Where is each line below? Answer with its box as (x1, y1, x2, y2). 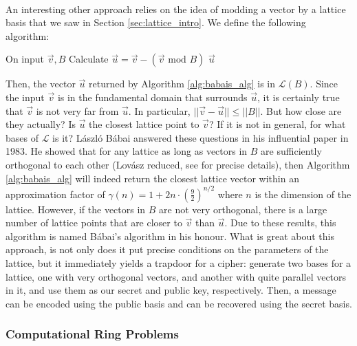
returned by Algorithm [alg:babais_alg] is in (89, 76, 276, 91)
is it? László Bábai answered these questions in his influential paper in (52, 130, 349, 144)
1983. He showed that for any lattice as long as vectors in (6, 144, 248, 158)
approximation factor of (6, 186, 105, 201)
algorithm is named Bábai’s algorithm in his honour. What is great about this (6, 228, 334, 243)
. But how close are (260, 103, 342, 118)
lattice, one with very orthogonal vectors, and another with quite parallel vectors (6, 269, 347, 283)
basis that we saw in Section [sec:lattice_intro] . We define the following (6, 15, 306, 30)
